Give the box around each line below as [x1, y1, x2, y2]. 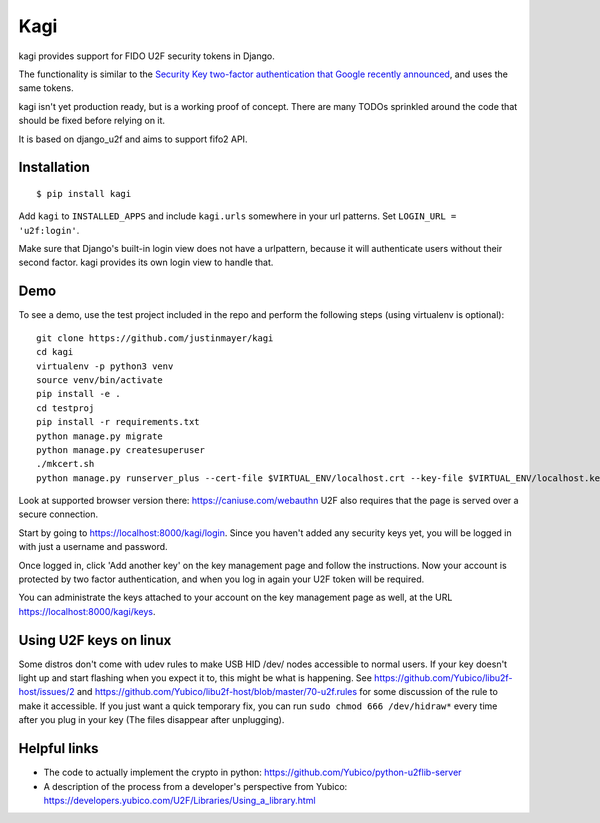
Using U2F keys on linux [18, 631, 172, 649]
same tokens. [18, 82, 74, 94]
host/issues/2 [18, 686, 75, 698]
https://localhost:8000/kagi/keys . [18, 605, 156, 617]
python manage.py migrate [36, 430, 164, 442]
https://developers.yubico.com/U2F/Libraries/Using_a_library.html [43, 794, 316, 806]
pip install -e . [36, 388, 121, 400]
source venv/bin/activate [36, 374, 164, 385]
